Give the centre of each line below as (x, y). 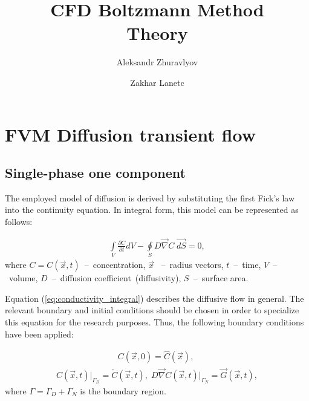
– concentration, (115, 265)
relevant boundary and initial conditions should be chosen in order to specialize (152, 310)
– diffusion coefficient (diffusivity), (116, 278)
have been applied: (39, 334)
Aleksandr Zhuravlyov (157, 62)
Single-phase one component (95, 173)
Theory (157, 33)
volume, (23, 278)
